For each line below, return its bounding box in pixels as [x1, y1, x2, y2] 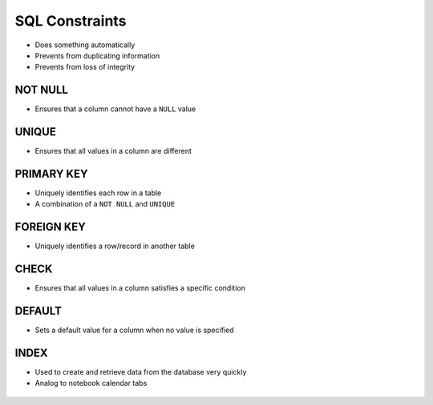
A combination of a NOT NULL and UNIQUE [34, 199, 176, 209]
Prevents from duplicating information [34, 50, 160, 60]
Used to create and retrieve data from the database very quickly [34, 367, 247, 377]
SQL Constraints [14, 12, 127, 30]
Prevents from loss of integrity [34, 62, 136, 72]
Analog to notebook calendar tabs [34, 379, 148, 388]
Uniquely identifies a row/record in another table [34, 241, 196, 251]
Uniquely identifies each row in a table [34, 188, 162, 198]
